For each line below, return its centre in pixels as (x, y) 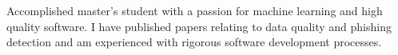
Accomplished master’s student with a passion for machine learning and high (195, 10)
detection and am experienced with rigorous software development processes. (194, 42)
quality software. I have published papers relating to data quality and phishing (199, 26)
